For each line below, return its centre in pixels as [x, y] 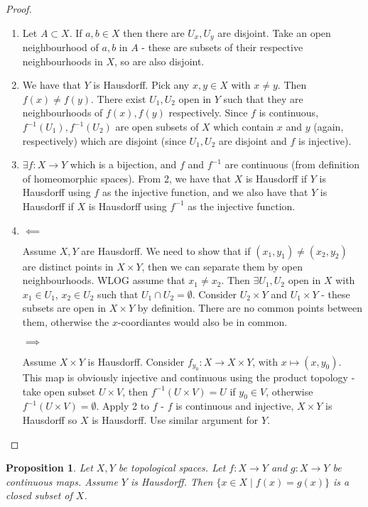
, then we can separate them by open [222, 266]
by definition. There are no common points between [250, 308]
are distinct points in [68, 266]
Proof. [19, 9]
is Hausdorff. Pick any [141, 85]
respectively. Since [208, 113]
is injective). [325, 140]
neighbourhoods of [63, 113]
